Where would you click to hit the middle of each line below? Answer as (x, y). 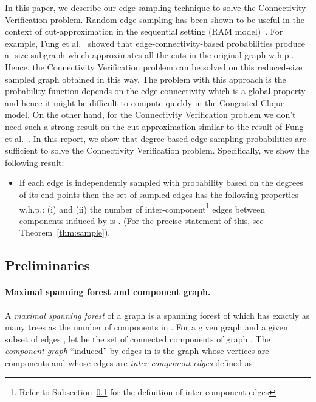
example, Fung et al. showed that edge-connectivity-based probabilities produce (155, 43)
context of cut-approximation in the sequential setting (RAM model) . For (144, 31)
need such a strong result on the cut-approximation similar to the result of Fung (154, 126)
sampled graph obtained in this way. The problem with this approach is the (146, 79)
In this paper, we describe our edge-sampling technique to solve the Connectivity (156, 7)
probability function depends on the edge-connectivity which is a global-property (155, 91)
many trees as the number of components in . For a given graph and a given (146, 327)
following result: (35, 162)
